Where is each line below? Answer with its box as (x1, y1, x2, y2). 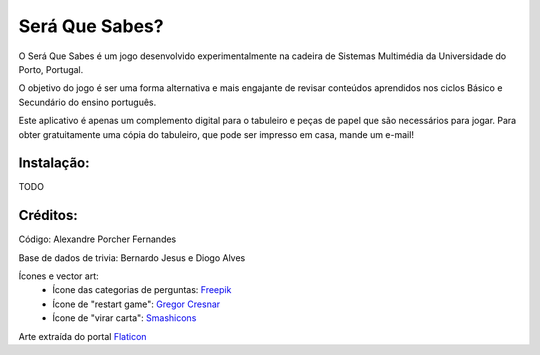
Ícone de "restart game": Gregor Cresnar (52, 298, 221, 310)
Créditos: (18, 207, 79, 224)
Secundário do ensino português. (18, 96, 157, 108)
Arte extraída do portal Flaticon (18, 330, 147, 342)
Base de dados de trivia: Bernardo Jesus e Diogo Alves (18, 251, 246, 264)
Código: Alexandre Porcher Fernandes (18, 233, 177, 245)
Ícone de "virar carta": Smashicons (52, 312, 197, 324)
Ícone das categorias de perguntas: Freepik (52, 284, 232, 296)
